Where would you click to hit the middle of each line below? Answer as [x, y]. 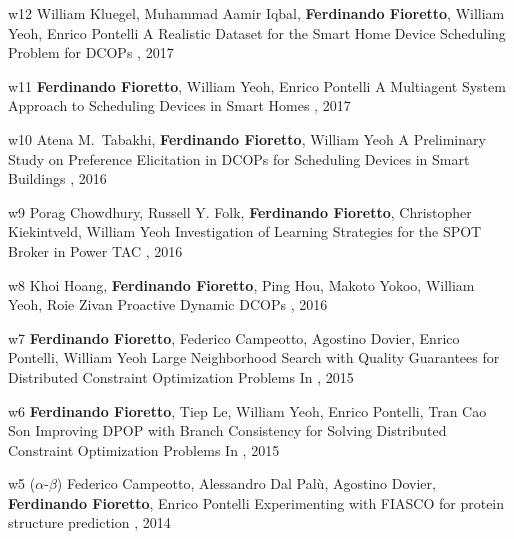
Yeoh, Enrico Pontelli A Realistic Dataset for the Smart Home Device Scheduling [257, 32]
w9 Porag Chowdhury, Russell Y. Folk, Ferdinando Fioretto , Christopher [240, 211]
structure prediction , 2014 [89, 522]
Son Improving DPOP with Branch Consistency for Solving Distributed [227, 430]
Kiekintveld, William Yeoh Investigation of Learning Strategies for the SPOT [245, 231]
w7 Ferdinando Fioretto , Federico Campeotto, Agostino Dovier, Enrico [234, 337]
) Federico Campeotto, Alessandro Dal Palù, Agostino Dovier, [246, 483]
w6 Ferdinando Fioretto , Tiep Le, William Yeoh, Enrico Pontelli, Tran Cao [247, 410]
